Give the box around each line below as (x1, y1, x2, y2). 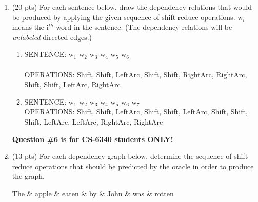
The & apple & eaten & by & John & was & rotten (12, 188, 174, 198)
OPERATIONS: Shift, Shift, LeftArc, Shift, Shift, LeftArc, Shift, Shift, (24, 106, 248, 117)
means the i (12, 22, 49, 32)
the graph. (12, 171, 45, 181)
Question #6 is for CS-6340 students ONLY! (12, 133, 173, 144)
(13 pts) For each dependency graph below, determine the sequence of (12, 151, 232, 161)
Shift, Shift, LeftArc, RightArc (24, 79, 121, 90)
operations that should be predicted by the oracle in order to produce (35, 160, 254, 171)
